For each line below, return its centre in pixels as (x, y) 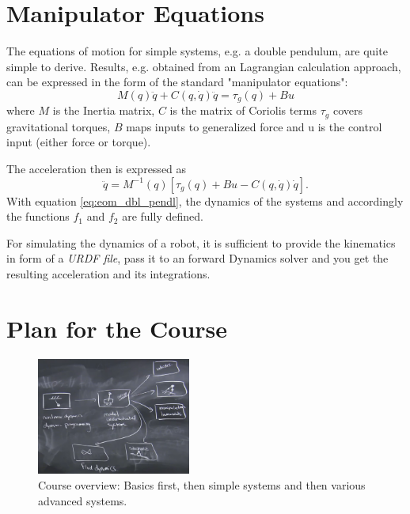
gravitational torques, (59, 126)
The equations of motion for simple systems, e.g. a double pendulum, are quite (197, 51)
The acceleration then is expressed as (97, 168)
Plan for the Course (117, 328)
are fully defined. (163, 216)
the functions (38, 216)
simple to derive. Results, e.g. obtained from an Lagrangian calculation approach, (204, 66)
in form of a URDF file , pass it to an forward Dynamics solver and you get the (197, 258)
